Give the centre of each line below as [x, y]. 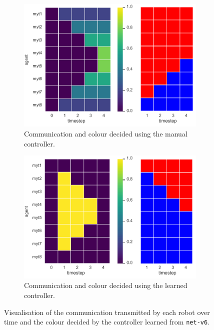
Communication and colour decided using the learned [106, 285]
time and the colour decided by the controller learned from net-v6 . [107, 322]
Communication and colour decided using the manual [106, 134]
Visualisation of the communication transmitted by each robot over [107, 312]
